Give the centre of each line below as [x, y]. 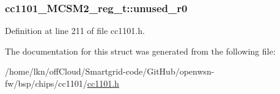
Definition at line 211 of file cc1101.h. [75, 31]
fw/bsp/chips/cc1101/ [46, 83]
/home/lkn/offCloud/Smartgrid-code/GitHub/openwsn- [110, 71]
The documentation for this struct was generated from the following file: [140, 51]
